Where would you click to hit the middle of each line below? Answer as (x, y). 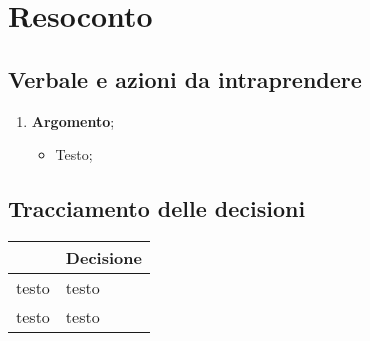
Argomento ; (73, 120)
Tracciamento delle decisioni (157, 208)
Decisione (103, 257)
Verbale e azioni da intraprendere (185, 78)
